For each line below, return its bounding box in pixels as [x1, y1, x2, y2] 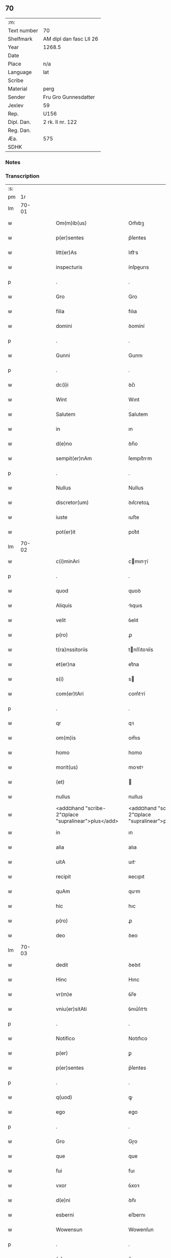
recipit [55, 873, 71, 880]
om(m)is [55, 734, 76, 741]
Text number [8, 27, 38, 34]
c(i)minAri [55, 558, 80, 565]
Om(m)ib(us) [55, 219, 87, 227]
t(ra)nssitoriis [55, 646, 88, 653]
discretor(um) [55, 499, 89, 506]
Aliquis [55, 602, 72, 609]
